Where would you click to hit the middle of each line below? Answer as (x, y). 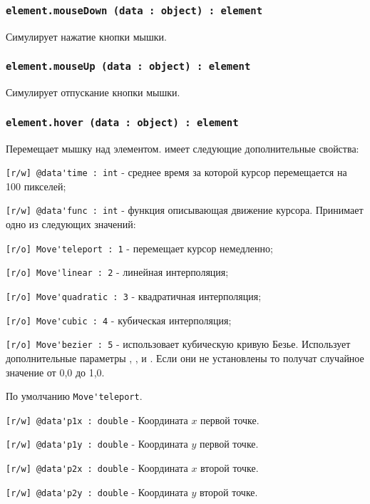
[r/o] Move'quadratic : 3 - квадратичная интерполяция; (134, 295)
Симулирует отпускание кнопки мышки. (93, 92)
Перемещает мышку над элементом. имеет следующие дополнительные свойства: (183, 148)
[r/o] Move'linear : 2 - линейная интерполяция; (117, 272)
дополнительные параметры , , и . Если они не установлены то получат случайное (185, 358)
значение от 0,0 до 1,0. (55, 372)
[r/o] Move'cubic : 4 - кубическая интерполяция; (119, 320)
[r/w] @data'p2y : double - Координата (97, 492)
